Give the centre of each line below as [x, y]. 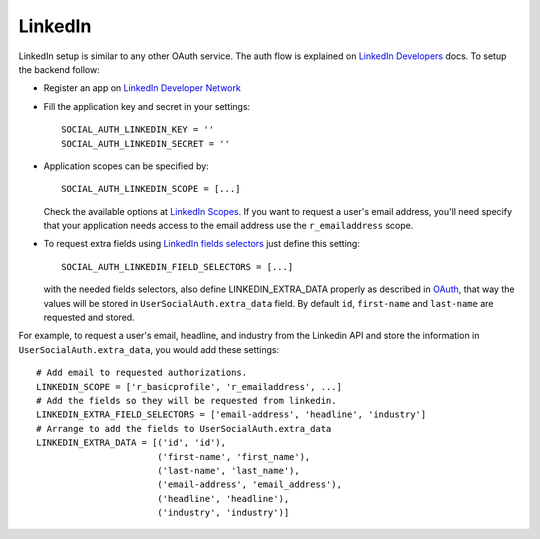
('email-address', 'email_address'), [249, 484]
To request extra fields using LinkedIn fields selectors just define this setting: [201, 244]
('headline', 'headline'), [223, 498]
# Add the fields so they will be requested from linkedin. [186, 400]
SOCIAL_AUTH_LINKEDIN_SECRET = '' [145, 143]
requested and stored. [89, 317]
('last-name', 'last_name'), [228, 470]
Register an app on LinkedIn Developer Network [142, 88]
